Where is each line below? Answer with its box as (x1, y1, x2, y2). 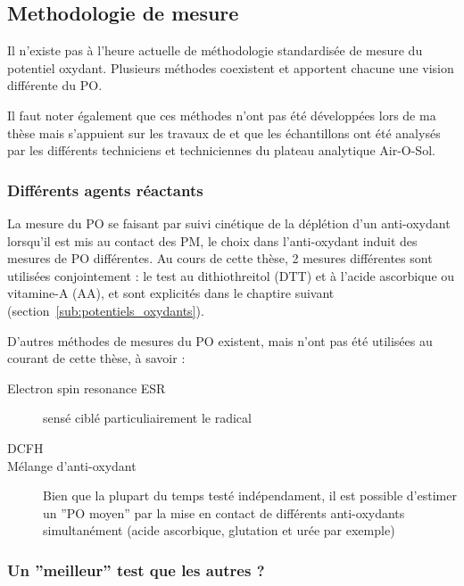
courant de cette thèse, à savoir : (7, 349, 186, 367)
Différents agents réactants (7, 178, 203, 201)
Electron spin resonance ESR (7, 378, 166, 397)
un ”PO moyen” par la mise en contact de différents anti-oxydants (43, 503, 405, 522)
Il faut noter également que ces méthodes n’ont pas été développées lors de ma (7, 105, 436, 124)
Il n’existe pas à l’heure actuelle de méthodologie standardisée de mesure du (7, 41, 423, 60)
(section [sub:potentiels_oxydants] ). (7, 301, 204, 319)
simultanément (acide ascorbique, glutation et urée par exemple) (43, 521, 395, 540)
